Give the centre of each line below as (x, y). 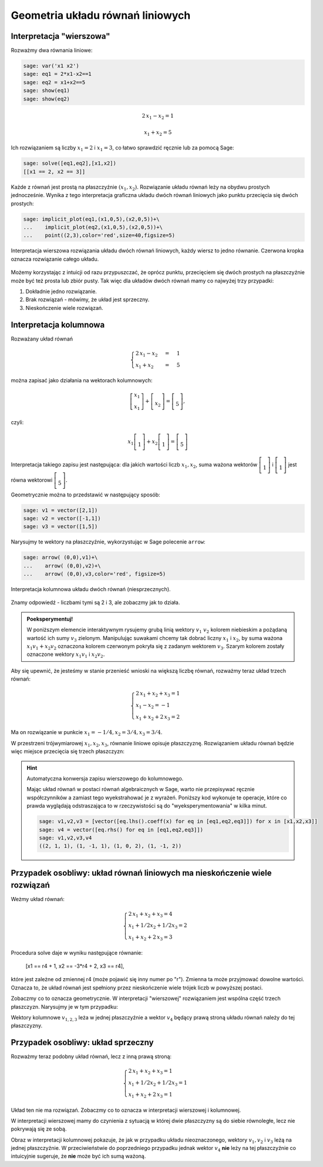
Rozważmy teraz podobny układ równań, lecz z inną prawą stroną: (91, 1056)
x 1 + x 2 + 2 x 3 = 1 (150, 1095)
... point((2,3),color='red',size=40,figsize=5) (99, 236)
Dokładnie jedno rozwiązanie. (61, 291)
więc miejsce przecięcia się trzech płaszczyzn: (68, 751)
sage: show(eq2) (47, 99)
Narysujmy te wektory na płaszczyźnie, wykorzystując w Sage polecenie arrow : (108, 542)
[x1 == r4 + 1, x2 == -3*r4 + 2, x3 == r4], (75, 966)
